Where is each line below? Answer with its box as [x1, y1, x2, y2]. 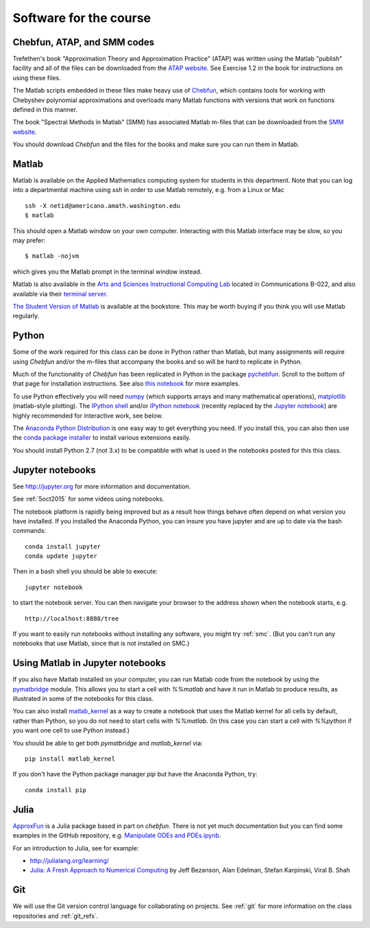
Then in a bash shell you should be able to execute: [12, 567, 158, 575]
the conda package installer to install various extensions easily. [12, 433, 191, 442]
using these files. [12, 73, 61, 82]
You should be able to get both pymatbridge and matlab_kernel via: [12, 739, 203, 747]
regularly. [12, 312, 40, 320]
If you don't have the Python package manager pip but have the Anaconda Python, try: [12, 770, 258, 778]
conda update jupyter [25, 552, 97, 560]
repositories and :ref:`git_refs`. [12, 912, 99, 920]
